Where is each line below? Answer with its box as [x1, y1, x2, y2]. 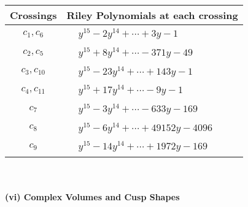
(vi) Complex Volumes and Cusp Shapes [5, 190, 180, 203]
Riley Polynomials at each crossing [66, 8, 238, 22]
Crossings [10, 8, 57, 22]
